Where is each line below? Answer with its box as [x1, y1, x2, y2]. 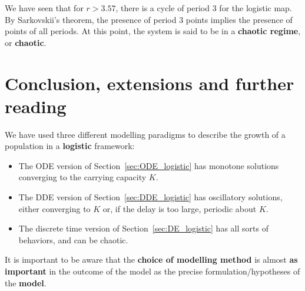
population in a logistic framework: [5, 140, 135, 152]
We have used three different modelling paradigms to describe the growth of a [5, 128, 286, 140]
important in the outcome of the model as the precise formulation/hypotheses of [5, 265, 300, 277]
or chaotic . [5, 36, 47, 48]
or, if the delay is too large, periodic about [102, 202, 257, 214]
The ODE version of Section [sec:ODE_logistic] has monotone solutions [18, 159, 279, 171]
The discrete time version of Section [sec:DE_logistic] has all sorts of [18, 222, 268, 234]
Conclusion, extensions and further [5, 71, 294, 95]
